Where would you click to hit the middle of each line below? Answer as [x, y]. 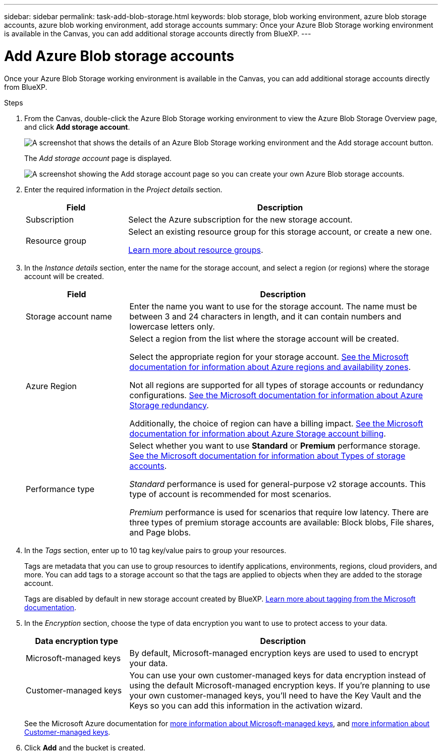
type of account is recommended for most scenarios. [230, 494]
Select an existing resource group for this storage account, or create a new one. [280, 231]
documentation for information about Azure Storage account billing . [258, 433]
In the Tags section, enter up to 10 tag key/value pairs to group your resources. [155, 550]
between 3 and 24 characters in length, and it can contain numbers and [265, 316]
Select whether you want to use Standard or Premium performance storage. [275, 445]
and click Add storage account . [77, 127]
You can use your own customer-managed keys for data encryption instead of [278, 675]
